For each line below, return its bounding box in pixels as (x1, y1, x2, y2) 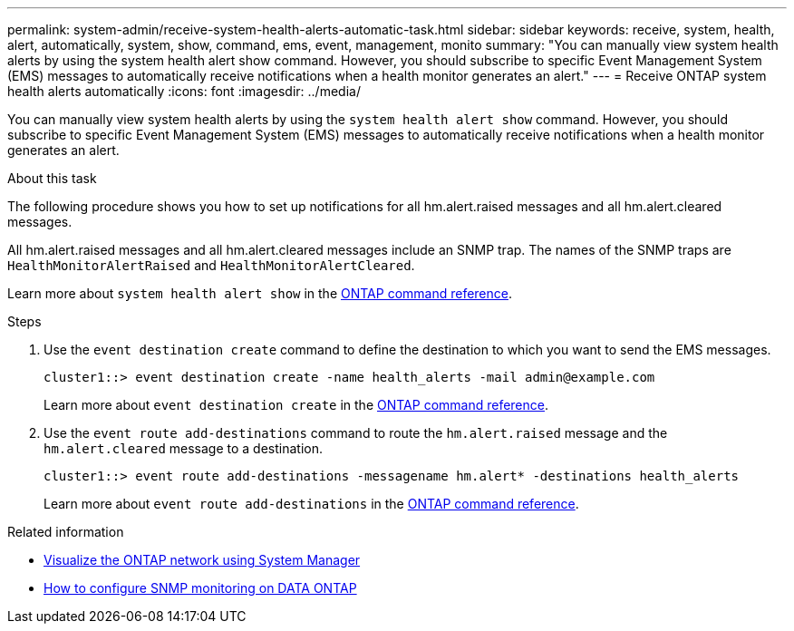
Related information (7, 524, 124, 539)
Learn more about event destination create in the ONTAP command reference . (44, 397, 549, 413)
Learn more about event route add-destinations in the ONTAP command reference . (44, 496, 579, 511)
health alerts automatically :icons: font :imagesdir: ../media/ (7, 83, 361, 99)
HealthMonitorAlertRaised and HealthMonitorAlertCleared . (7, 257, 415, 273)
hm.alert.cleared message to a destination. (44, 441, 324, 456)
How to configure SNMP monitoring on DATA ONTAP (44, 580, 357, 596)
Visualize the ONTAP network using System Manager (44, 552, 361, 568)
